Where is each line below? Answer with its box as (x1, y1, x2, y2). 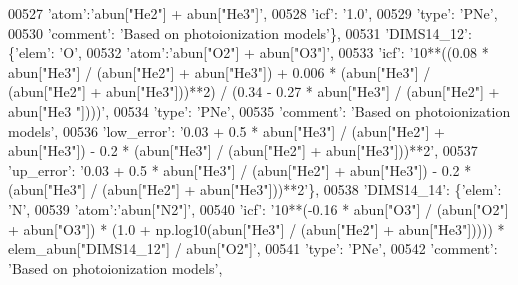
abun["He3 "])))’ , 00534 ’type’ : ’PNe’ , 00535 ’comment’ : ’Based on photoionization (8, 100, 511, 121)
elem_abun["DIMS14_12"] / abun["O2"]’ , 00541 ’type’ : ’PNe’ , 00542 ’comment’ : (8, 238, 498, 259)
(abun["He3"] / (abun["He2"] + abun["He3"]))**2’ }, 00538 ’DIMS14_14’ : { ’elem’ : (8, 179, 502, 200)
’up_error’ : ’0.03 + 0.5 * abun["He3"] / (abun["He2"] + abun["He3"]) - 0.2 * (8, 159, 472, 180)
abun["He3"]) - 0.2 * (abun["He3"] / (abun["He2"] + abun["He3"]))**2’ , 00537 (8, 140, 478, 161)
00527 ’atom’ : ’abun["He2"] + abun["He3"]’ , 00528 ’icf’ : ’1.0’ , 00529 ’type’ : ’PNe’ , (8, 3, 498, 23)
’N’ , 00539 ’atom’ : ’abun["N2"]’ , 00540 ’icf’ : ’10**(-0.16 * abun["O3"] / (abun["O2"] (8, 198, 509, 219)
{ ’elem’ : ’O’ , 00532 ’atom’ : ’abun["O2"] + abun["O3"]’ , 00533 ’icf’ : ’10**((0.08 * (8, 42, 489, 63)
